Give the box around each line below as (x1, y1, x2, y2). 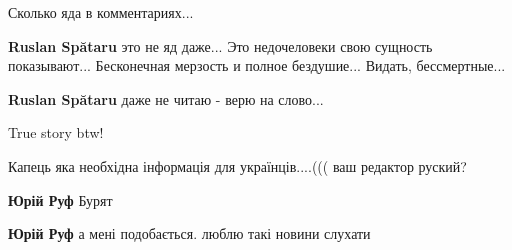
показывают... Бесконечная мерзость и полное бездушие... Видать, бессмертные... (8, 55, 506, 76)
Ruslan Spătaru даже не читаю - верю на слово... (8, 88, 324, 109)
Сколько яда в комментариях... (8, 2, 194, 22)
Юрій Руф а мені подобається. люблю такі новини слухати (8, 223, 371, 244)
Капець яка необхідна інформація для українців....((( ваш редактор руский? (8, 155, 467, 176)
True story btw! (8, 122, 104, 143)
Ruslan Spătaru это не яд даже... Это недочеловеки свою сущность (8, 35, 433, 56)
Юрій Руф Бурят (8, 189, 113, 210)
